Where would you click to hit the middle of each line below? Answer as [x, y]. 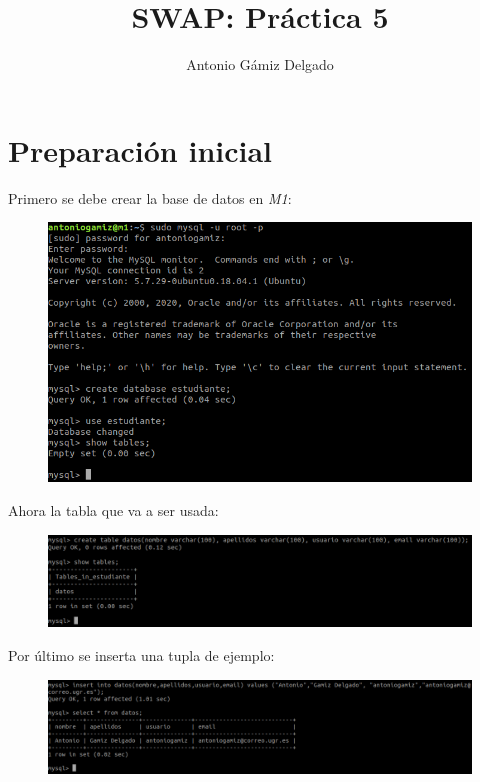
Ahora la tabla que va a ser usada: [113, 509]
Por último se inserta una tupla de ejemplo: [141, 654]
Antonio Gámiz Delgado [260, 64]
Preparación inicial [140, 149]
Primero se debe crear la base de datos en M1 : [150, 197]
